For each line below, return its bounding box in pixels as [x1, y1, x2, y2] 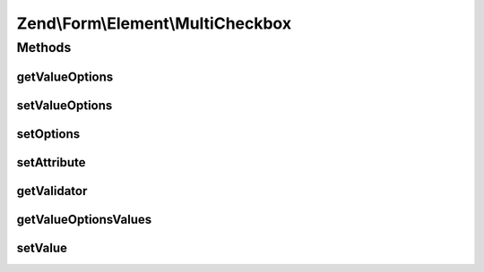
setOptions [16, 126, 81, 141]
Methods [16, 39, 72, 55]
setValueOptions [16, 98, 113, 113]
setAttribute [16, 155, 86, 170]
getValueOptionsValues [16, 211, 152, 227]
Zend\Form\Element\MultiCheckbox [16, 13, 291, 33]
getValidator [16, 183, 88, 199]
